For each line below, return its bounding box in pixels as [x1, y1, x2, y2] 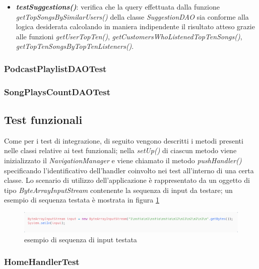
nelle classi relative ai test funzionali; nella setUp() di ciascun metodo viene [4, 145, 237, 156]
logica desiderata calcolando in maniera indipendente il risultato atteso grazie [16, 21, 255, 32]
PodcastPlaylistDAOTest [4, 62, 107, 75]
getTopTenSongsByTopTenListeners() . [16, 41, 134, 51]
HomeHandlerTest [4, 255, 80, 268]
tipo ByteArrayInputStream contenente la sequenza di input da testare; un [4, 184, 233, 195]
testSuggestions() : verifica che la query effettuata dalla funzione [16, 2, 220, 12]
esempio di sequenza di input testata [24, 234, 137, 244]
